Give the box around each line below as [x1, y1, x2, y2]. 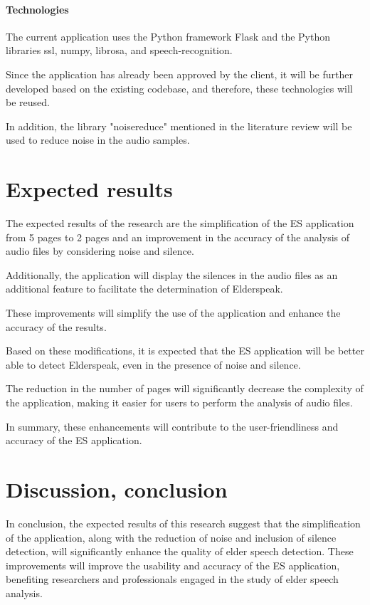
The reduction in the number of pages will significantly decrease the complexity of [6, 381, 364, 396]
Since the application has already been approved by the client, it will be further [6, 66, 353, 81]
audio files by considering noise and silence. [6, 243, 194, 258]
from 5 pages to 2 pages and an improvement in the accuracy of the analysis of [6, 229, 349, 244]
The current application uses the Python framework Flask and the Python [6, 28, 331, 43]
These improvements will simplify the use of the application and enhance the [6, 305, 341, 320]
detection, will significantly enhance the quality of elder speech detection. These [6, 544, 354, 559]
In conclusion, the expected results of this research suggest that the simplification [6, 515, 361, 530]
